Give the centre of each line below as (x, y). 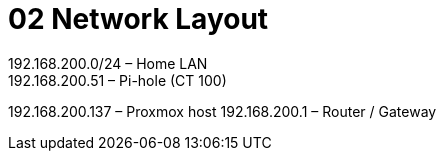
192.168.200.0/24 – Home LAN (108, 63)
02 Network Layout (138, 19)
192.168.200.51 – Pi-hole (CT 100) (117, 80)
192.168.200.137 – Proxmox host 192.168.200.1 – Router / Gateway (222, 111)
